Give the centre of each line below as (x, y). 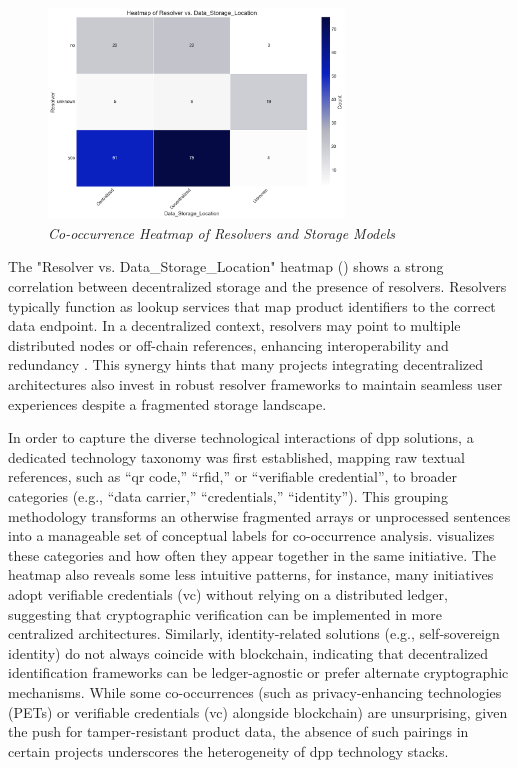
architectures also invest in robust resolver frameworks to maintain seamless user (255, 384)
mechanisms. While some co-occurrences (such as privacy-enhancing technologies (255, 691)
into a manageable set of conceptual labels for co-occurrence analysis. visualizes (251, 535)
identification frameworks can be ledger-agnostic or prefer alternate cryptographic (258, 672)
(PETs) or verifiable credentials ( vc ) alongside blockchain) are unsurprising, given (258, 711)
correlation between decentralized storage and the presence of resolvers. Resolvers (257, 286)
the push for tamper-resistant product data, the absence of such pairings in (238, 731)
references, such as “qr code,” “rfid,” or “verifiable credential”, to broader (232, 476)
